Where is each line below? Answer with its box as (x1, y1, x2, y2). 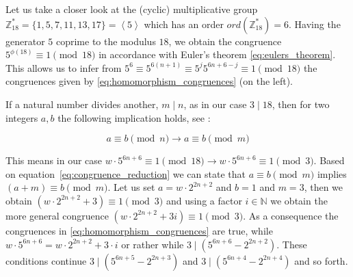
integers (5, 110, 38, 124)
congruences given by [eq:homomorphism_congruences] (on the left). (5, 74, 293, 88)
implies (317, 166, 347, 181)
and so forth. (294, 253, 348, 267)
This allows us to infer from (5, 60, 122, 75)
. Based (313, 153, 345, 168)
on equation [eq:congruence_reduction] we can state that (5, 166, 246, 181)
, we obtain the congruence (168, 34, 282, 48)
